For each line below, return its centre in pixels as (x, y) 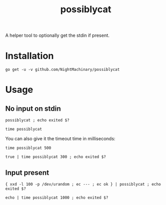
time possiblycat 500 (28, 148)
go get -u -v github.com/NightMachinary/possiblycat (63, 70)
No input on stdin (33, 108)
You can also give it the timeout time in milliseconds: (61, 139)
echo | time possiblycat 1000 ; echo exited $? (57, 197)
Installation (30, 56)
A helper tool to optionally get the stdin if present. (57, 35)
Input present (27, 173)
